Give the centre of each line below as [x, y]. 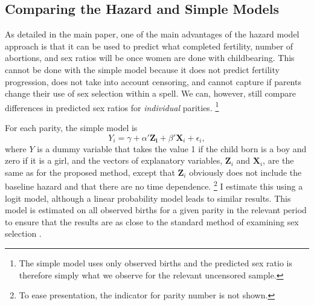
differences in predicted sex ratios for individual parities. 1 [112, 106]
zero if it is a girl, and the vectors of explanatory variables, [114, 160]
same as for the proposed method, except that [90, 172]
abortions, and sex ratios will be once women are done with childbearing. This [150, 58]
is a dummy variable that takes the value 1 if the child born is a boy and [172, 148]
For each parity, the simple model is [71, 128]
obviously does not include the [245, 172]
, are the [278, 160]
